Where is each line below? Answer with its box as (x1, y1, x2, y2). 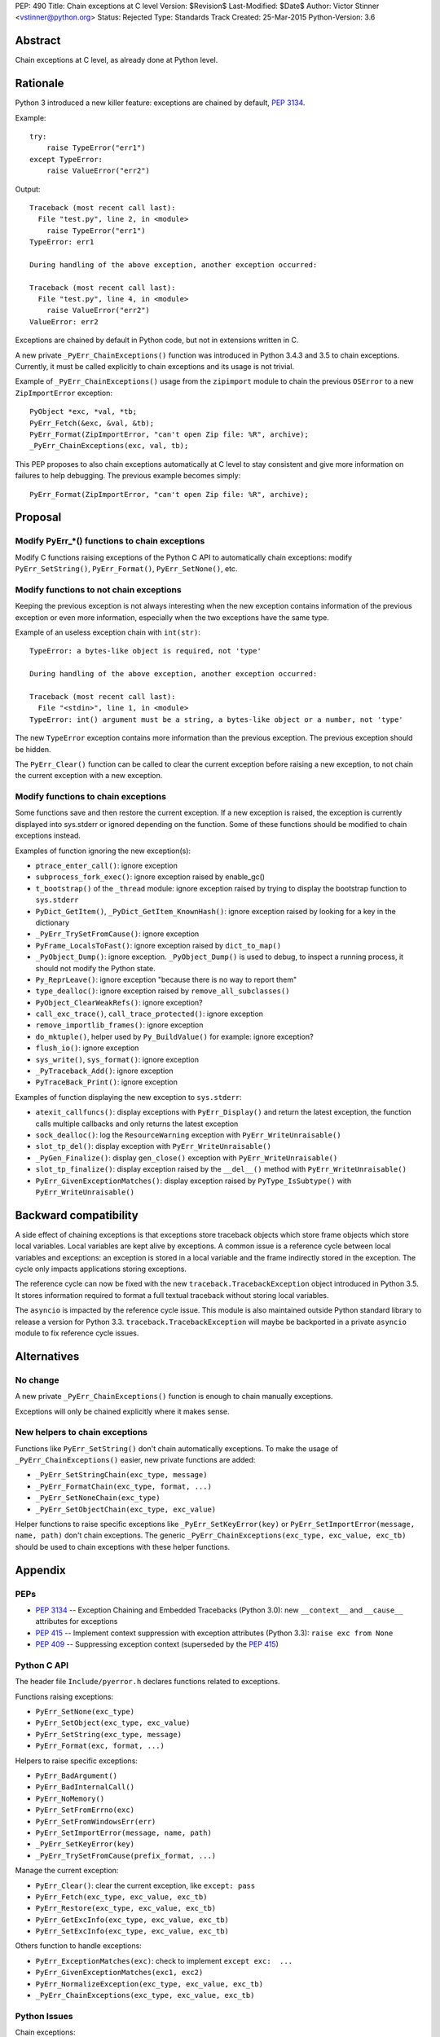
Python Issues (15, 2010, 73, 2022)
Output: (15, 184, 41, 194)
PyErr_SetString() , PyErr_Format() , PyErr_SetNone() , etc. (15, 564, 238, 574)
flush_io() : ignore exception (35, 1043, 139, 1053)
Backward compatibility (15, 1208, 139, 1222)
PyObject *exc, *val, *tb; (29, 407, 138, 416)
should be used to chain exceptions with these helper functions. (15, 1542, 231, 1551)
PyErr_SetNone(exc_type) (35, 1707, 134, 1717)
